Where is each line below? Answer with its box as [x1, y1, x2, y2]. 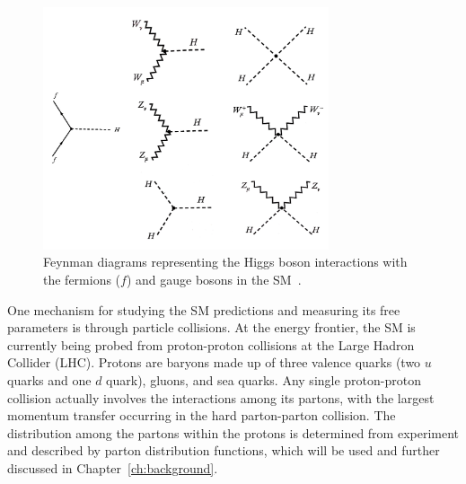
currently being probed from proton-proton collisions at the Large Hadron [7, 335, 415, 354]
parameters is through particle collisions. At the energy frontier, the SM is [7, 318, 416, 337]
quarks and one [7, 371, 92, 390]
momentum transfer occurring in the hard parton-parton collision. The [7, 406, 396, 425]
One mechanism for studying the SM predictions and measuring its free [7, 300, 400, 319]
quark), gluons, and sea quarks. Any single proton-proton [106, 371, 421, 390]
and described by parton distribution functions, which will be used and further [7, 441, 440, 460]
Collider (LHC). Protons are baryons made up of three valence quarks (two [7, 353, 421, 372]
